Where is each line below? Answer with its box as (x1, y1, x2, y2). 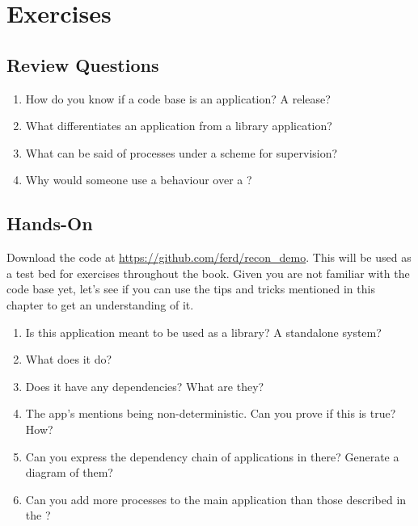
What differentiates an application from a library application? (25, 117, 332, 134)
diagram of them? (25, 464, 113, 481)
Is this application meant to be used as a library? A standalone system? (25, 323, 382, 340)
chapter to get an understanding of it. (6, 296, 194, 313)
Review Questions (6, 52, 159, 77)
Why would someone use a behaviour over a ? (25, 171, 252, 188)
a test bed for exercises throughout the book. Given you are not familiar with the (6, 264, 410, 281)
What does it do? (25, 351, 112, 368)
